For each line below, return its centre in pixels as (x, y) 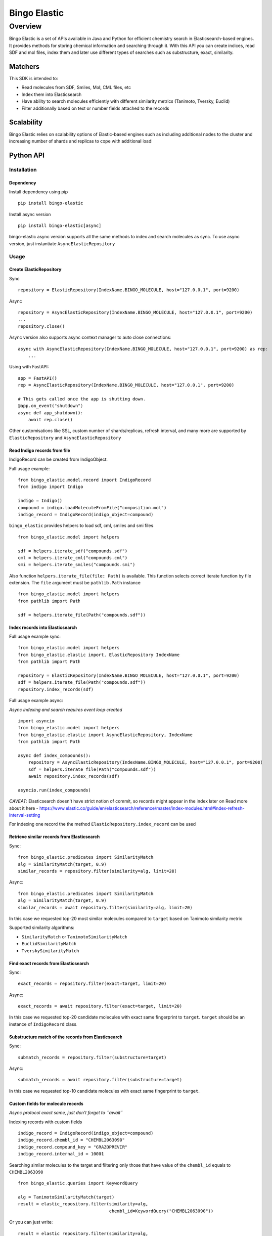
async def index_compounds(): (55, 755)
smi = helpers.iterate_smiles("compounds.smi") (77, 565)
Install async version (30, 214)
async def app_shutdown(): (51, 413)
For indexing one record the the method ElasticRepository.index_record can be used (103, 824)
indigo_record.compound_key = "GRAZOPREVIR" (73, 1147)
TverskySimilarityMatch (50, 951)
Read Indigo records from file (40, 450)
